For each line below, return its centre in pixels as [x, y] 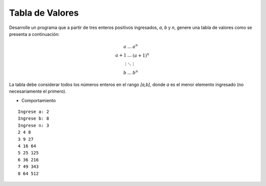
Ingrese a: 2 [33, 112]
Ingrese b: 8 [33, 119]
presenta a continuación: [34, 34]
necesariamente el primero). [38, 91]
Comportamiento [39, 100]
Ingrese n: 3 [33, 125]
